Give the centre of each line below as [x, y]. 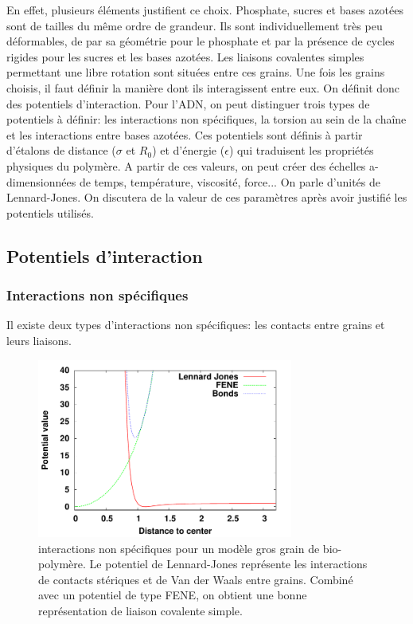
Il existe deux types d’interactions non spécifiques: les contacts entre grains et [196, 325]
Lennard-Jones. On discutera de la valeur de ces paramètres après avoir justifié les [207, 197]
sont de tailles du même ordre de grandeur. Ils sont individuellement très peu [195, 25]
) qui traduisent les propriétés [301, 150]
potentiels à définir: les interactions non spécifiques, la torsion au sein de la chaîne [206, 119]
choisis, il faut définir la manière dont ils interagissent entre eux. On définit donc [203, 87]
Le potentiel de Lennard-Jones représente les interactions [228, 564]
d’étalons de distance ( [61, 150]
